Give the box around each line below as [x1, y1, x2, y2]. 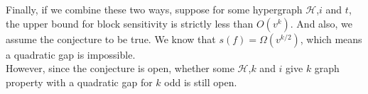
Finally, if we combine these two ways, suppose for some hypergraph [6, 2, 303, 16]
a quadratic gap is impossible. [6, 47, 136, 61]
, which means [300, 31, 362, 46]
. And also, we [290, 16, 352, 30]
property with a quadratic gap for [6, 74, 153, 89]
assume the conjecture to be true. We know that [6, 31, 216, 46]
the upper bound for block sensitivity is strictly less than [6, 16, 254, 30]
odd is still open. [164, 74, 237, 89]
